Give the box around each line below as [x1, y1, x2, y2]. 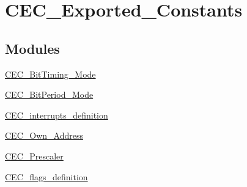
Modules [5, 38, 60, 57]
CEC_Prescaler [5, 149, 64, 162]
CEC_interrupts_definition [5, 108, 108, 121]
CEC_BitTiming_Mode [5, 67, 96, 80]
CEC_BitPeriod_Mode [5, 88, 94, 101]
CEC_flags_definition [5, 170, 88, 183]
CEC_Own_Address [5, 129, 83, 142]
